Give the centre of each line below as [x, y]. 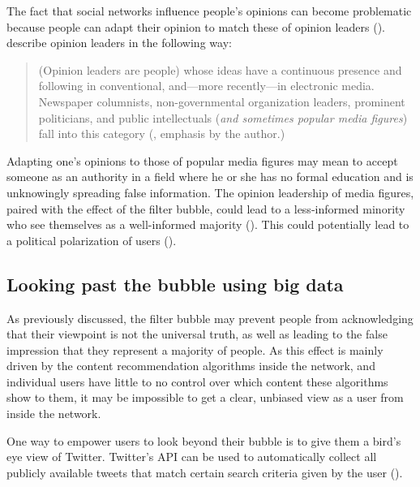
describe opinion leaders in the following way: [119, 43]
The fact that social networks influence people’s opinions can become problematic [209, 11]
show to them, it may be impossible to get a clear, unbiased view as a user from [205, 397]
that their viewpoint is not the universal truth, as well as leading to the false [197, 334]
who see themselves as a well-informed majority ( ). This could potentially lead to [208, 224]
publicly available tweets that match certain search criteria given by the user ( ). [205, 472]
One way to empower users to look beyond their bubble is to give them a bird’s [204, 440]
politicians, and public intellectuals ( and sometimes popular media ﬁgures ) [223, 117]
